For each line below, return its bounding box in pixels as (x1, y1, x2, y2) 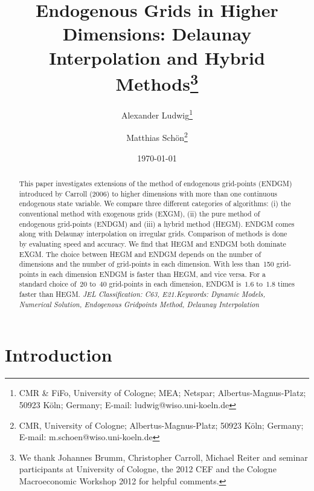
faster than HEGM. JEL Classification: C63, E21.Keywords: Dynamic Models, (19, 289, 266, 299)
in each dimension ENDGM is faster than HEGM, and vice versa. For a (40, 268, 266, 279)
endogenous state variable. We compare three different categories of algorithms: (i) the (19, 198, 291, 209)
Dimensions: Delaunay (62, 21, 252, 46)
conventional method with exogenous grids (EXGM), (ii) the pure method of (19, 208, 260, 218)
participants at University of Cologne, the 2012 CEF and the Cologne (19, 463, 277, 475)
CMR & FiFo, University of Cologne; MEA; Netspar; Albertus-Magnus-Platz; (19, 386, 306, 399)
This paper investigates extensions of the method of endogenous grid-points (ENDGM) (19, 178, 292, 188)
